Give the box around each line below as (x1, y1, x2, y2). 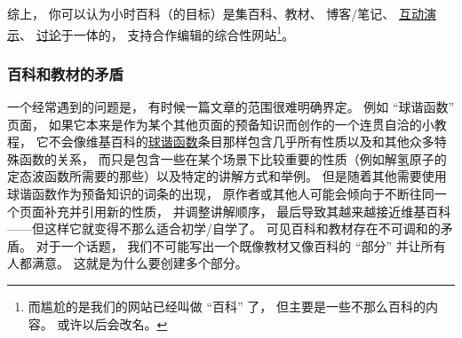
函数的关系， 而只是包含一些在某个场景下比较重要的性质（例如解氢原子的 (19, 149, 447, 168)
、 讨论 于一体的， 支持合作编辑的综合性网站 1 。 (20, 22, 295, 43)
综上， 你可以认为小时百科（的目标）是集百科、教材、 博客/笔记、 (7, 4, 395, 22)
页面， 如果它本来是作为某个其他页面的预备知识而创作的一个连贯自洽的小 (7, 114, 434, 133)
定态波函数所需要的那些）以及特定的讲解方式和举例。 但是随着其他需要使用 (7, 167, 447, 185)
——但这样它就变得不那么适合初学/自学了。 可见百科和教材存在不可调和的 (7, 219, 441, 238)
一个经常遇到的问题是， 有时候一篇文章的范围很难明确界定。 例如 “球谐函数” (7, 98, 455, 116)
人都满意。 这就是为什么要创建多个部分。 (7, 254, 248, 272)
